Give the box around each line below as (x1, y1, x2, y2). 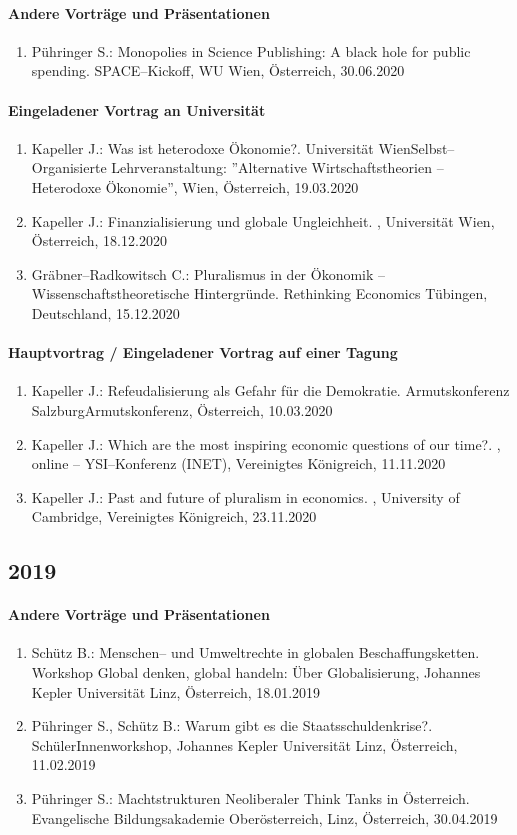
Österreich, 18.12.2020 (31, 230, 167, 251)
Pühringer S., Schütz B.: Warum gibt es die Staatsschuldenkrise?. (31, 715, 433, 736)
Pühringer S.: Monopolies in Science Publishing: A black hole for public (31, 40, 471, 61)
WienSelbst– (378, 137, 455, 158)
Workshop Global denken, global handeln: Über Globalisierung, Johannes (31, 662, 481, 683)
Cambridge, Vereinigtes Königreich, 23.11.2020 (31, 506, 317, 527)
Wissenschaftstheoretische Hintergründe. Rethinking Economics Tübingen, (31, 283, 488, 304)
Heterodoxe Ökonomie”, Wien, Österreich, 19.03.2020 (31, 176, 359, 197)
